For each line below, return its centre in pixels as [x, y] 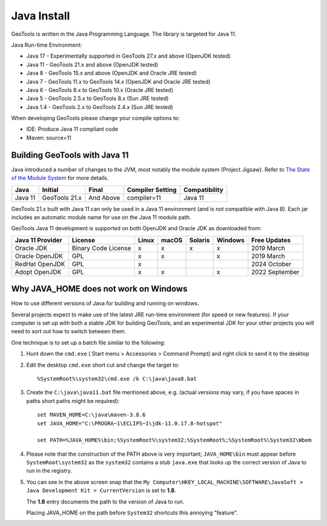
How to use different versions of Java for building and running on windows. [105, 304]
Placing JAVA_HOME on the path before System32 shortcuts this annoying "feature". [132, 513]
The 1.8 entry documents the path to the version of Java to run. [105, 501]
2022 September [276, 271]
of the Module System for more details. [60, 178]
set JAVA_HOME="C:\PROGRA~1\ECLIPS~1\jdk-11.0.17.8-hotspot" [130, 423]
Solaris [200, 240]
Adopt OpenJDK [38, 271]
